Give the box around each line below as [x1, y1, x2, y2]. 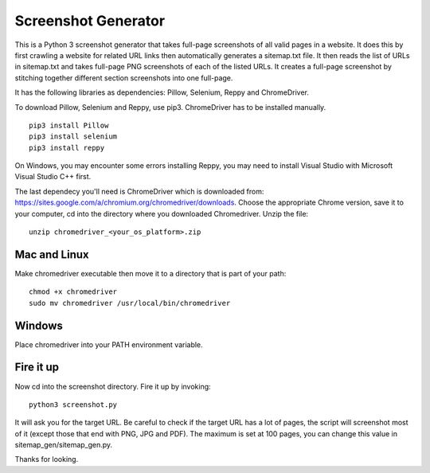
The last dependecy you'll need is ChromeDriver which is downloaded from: [14, 186, 264, 196]
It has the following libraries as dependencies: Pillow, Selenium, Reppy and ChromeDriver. [14, 88, 310, 97]
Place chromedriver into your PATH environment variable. [14, 339, 203, 350]
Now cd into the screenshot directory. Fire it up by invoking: [14, 381, 211, 391]
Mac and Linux [14, 248, 89, 261]
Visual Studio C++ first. [14, 172, 92, 182]
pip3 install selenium [29, 132, 118, 141]
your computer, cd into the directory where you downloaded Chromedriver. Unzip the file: [14, 209, 309, 218]
